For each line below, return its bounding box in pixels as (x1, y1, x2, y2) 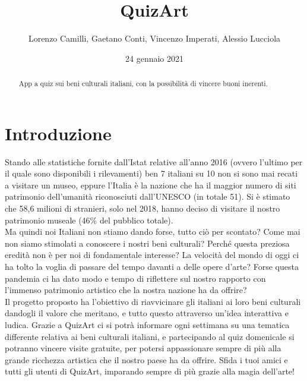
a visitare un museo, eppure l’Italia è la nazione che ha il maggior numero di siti (5, 178, 296, 191)
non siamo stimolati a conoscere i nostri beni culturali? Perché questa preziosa (5, 237, 290, 249)
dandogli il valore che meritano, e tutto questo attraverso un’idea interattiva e (5, 307, 289, 319)
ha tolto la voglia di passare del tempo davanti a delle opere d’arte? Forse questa (5, 260, 299, 273)
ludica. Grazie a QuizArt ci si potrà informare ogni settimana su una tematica (5, 319, 290, 331)
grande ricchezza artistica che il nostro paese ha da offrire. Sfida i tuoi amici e (5, 353, 288, 366)
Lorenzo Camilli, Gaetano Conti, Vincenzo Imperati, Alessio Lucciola (28, 32, 281, 45)
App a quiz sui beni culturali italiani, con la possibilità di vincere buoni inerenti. (18, 78, 268, 89)
